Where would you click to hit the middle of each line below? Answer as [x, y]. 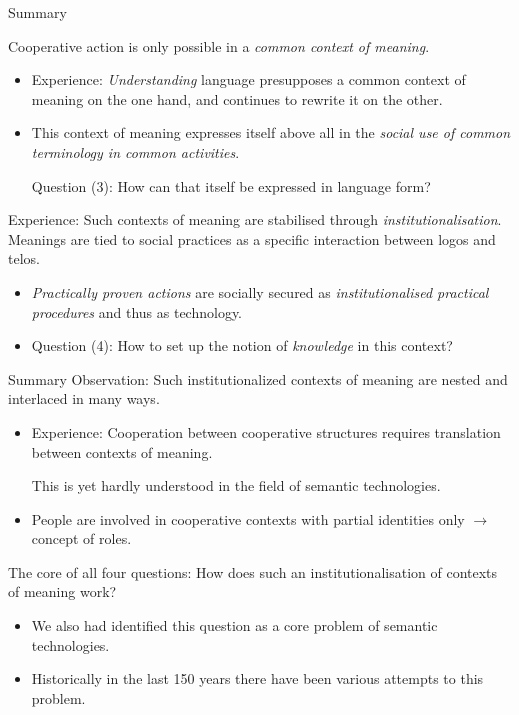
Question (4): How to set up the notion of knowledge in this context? [242, 345]
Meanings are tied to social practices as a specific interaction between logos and [252, 238]
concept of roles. [81, 538]
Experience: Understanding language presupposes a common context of [248, 79]
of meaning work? [62, 591]
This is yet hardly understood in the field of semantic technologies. [236, 485]
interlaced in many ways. [84, 398]
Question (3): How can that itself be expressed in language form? [231, 185]
